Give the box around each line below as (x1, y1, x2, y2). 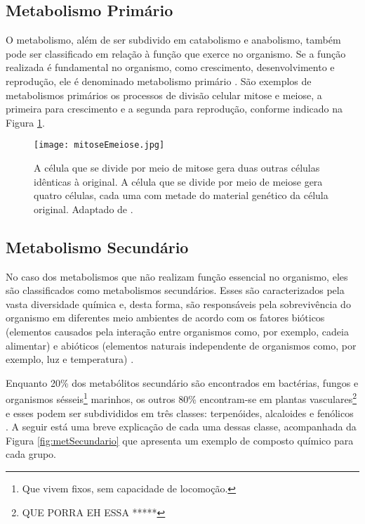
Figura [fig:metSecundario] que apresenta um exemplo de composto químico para (6, 433, 354, 447)
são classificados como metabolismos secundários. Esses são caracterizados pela (6, 283, 345, 298)
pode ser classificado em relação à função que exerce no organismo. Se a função (6, 46, 346, 60)
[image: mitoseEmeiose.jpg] (34, 140, 165, 151)
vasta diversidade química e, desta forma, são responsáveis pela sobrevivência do (6, 296, 351, 311)
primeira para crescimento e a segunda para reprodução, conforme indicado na (6, 101, 343, 116)
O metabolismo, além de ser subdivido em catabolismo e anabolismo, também (6, 32, 341, 47)
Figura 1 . (6, 115, 45, 129)
